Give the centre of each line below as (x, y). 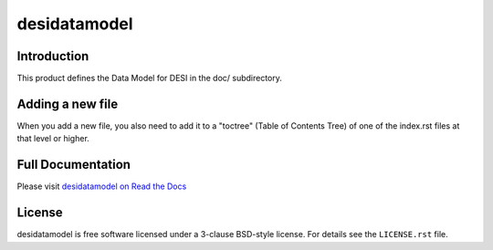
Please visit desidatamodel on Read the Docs (102, 186)
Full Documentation (74, 165)
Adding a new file (68, 104)
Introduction (53, 56)
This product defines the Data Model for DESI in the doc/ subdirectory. (150, 78)
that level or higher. (53, 139)
